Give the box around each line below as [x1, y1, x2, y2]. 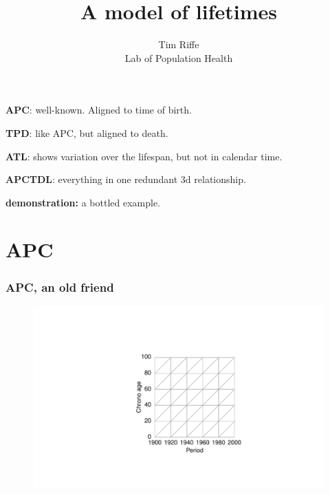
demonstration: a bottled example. [5, 195, 160, 209]
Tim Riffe [158, 37, 199, 52]
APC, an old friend [5, 278, 114, 295]
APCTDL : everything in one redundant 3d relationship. [5, 172, 246, 186]
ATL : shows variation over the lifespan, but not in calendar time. [5, 149, 283, 163]
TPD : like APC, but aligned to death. [5, 125, 168, 140]
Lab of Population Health [124, 50, 233, 65]
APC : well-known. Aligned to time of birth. [5, 103, 192, 117]
